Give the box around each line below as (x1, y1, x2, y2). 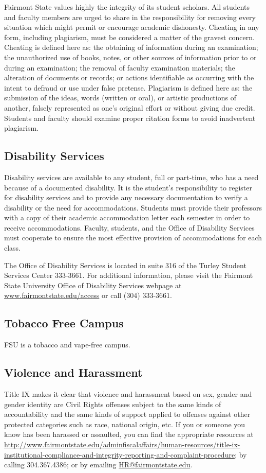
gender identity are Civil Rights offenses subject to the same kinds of (4, 398, 221, 409)
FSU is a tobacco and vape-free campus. (4, 339, 130, 350)
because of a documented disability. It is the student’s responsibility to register (4, 182, 252, 192)
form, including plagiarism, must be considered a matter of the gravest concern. (4, 31, 255, 42)
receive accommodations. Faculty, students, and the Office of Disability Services (4, 222, 255, 233)
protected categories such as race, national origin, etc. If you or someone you (4, 418, 245, 429)
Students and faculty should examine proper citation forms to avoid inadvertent (4, 112, 256, 123)
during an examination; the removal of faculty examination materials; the (4, 62, 235, 73)
